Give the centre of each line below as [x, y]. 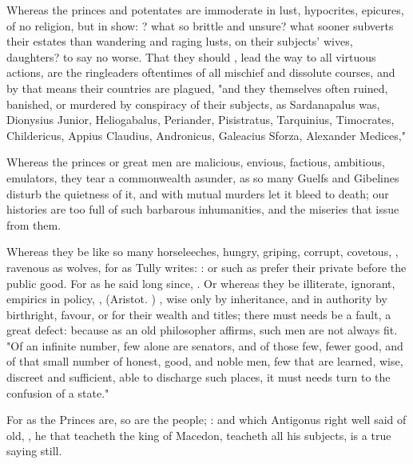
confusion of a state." [58, 392]
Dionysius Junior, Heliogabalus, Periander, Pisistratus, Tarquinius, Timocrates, [201, 120]
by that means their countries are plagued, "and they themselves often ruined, [197, 88]
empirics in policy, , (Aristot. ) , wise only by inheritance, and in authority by [197, 299]
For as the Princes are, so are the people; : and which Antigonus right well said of [206, 420]
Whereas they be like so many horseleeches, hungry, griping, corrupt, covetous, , [203, 252]
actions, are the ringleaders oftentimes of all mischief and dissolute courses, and [201, 72]
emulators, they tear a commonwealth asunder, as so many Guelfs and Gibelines [203, 177]
